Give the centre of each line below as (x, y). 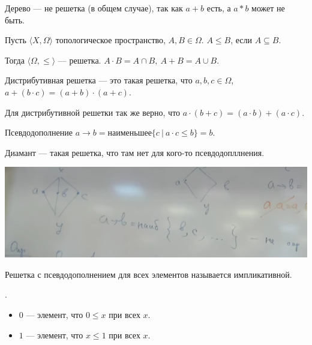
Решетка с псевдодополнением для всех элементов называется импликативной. (148, 274)
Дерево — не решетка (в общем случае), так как (94, 8)
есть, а (219, 8)
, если (241, 40)
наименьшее (130, 133)
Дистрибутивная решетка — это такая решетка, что (99, 80)
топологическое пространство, (110, 40)
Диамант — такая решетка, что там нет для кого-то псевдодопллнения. (135, 152)
